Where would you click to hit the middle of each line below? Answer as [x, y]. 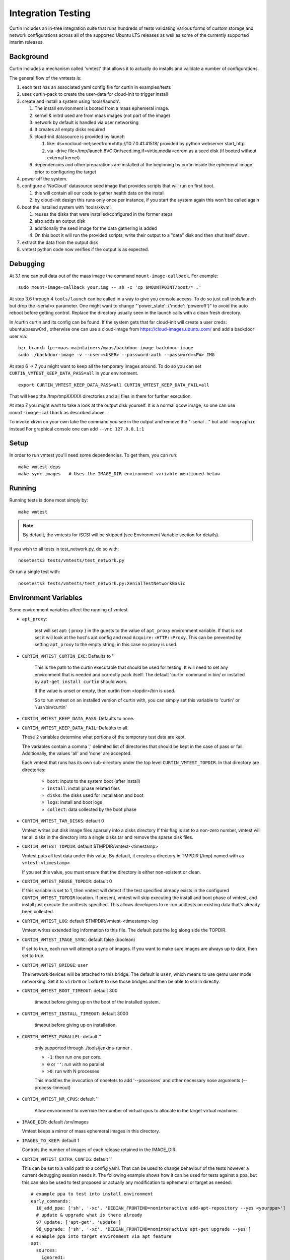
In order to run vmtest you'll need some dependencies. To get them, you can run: [93, 455]
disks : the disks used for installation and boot [95, 795]
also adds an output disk [60, 221]
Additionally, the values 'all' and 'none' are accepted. [77, 753]
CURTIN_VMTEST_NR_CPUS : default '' [60, 1099]
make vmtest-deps [40, 467]
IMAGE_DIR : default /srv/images [55, 1122]
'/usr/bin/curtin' [51, 707]
